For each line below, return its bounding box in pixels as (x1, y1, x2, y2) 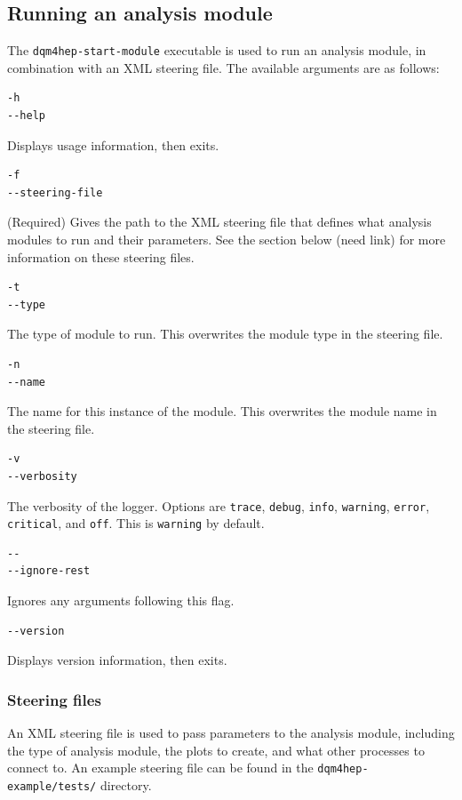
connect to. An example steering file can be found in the (7, 758, 314, 777)
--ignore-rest (7, 564, 91, 578)
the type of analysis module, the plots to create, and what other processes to (7, 740, 425, 759)
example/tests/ (7, 780, 97, 793)
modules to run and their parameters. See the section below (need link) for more (7, 230, 446, 249)
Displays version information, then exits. (7, 651, 227, 669)
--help (7, 109, 45, 123)
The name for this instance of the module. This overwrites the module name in (7, 402, 437, 420)
